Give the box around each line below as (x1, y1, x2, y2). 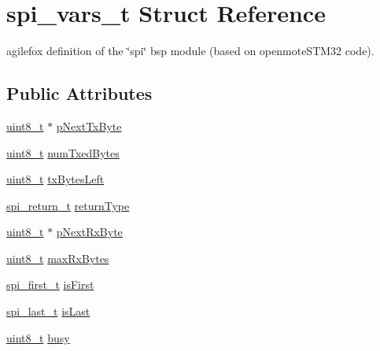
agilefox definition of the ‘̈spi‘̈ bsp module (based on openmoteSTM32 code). (6, 42, 374, 59)
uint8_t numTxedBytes (6, 144, 120, 161)
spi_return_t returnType (6, 197, 130, 213)
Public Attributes (6, 81, 153, 105)
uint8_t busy (6, 329, 70, 345)
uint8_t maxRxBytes (6, 249, 109, 266)
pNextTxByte (56, 117, 122, 134)
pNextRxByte (56, 224, 123, 240)
